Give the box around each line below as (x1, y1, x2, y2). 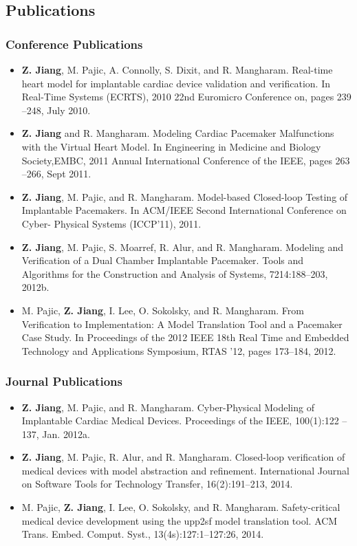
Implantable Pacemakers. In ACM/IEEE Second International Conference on (21, 203, 347, 217)
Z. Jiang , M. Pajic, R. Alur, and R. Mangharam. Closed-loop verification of (21, 450, 345, 464)
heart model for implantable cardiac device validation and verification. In (21, 76, 330, 90)
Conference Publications (6, 35, 143, 52)
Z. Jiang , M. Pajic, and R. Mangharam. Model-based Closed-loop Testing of (21, 189, 348, 204)
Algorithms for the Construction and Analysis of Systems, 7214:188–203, (21, 266, 328, 281)
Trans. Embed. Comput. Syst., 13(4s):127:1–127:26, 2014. (21, 527, 264, 541)
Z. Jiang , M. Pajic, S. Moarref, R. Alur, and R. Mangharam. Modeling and (21, 239, 344, 254)
